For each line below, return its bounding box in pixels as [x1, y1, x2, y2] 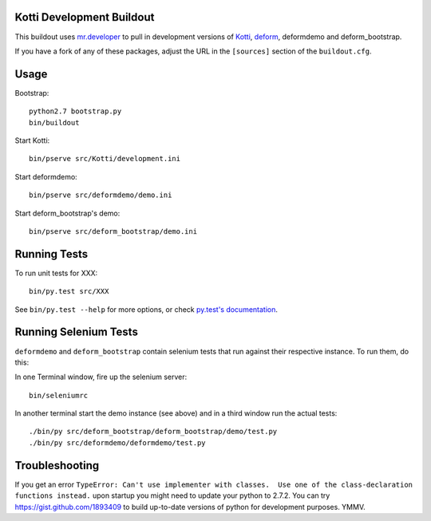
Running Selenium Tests [14, 326, 139, 339]
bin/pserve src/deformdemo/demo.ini [29, 191, 172, 199]
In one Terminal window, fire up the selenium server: [14, 372, 188, 382]
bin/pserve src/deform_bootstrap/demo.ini [29, 227, 198, 235]
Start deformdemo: [14, 172, 77, 181]
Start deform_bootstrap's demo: [14, 208, 121, 218]
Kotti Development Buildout [14, 10, 155, 24]
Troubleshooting [14, 459, 100, 472]
